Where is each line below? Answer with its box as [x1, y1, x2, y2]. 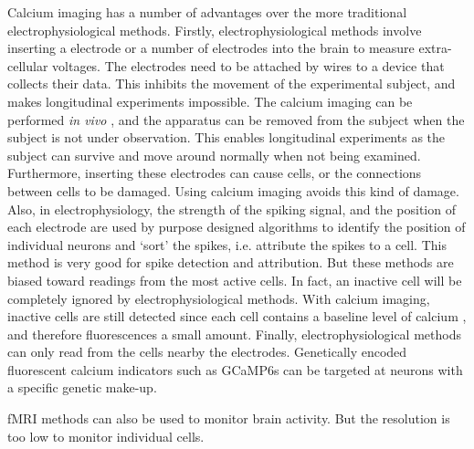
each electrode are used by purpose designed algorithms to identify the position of [7, 217, 466, 236]
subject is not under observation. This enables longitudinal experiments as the [7, 128, 446, 147]
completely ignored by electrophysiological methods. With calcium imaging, [7, 288, 430, 308]
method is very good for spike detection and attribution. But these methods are [7, 253, 454, 272]
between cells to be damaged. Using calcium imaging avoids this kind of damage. [7, 181, 459, 200]
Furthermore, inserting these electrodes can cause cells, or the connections [7, 163, 422, 183]
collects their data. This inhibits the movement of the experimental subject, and [7, 74, 456, 93]
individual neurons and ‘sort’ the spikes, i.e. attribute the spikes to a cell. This [7, 235, 447, 254]
